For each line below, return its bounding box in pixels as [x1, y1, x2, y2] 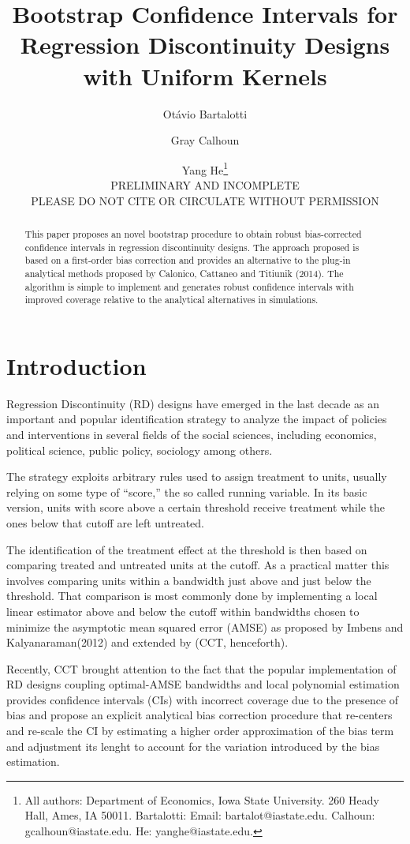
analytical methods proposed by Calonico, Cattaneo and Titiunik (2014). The [24, 266, 344, 279]
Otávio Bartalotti [162, 105, 248, 122]
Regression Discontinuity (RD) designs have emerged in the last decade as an [6, 395, 380, 411]
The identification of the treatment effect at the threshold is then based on [6, 541, 367, 557]
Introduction [6, 349, 147, 381]
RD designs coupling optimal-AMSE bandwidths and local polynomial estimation [6, 676, 400, 692]
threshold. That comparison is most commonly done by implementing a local [6, 587, 378, 604]
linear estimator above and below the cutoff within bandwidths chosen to [6, 602, 360, 619]
